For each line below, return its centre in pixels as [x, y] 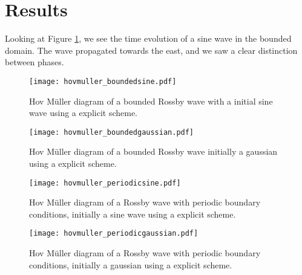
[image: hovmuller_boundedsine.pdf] [103, 81]
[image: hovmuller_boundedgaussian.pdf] [112, 132]
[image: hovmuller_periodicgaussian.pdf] [114, 234]
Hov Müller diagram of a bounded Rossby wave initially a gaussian [153, 151]
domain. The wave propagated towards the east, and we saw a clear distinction [151, 50]
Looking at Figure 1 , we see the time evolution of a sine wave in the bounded [148, 38]
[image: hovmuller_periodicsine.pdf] [105, 183]
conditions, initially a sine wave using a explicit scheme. [133, 214]
